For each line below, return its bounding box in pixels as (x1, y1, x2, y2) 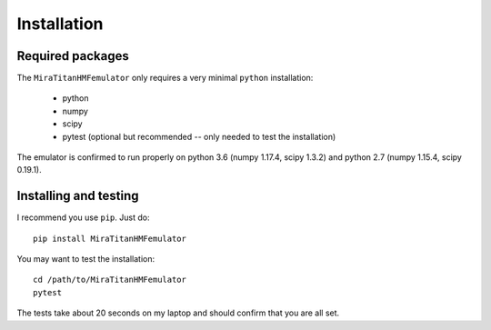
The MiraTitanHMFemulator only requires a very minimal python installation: (16, 73, 314, 84)
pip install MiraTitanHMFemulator (33, 233, 186, 244)
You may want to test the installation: (16, 254, 155, 265)
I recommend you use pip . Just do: (16, 212, 150, 223)
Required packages (16, 48, 129, 64)
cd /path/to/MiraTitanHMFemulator (33, 275, 186, 285)
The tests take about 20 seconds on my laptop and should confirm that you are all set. (16, 307, 340, 318)
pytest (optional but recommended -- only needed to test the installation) (62, 131, 336, 142)
